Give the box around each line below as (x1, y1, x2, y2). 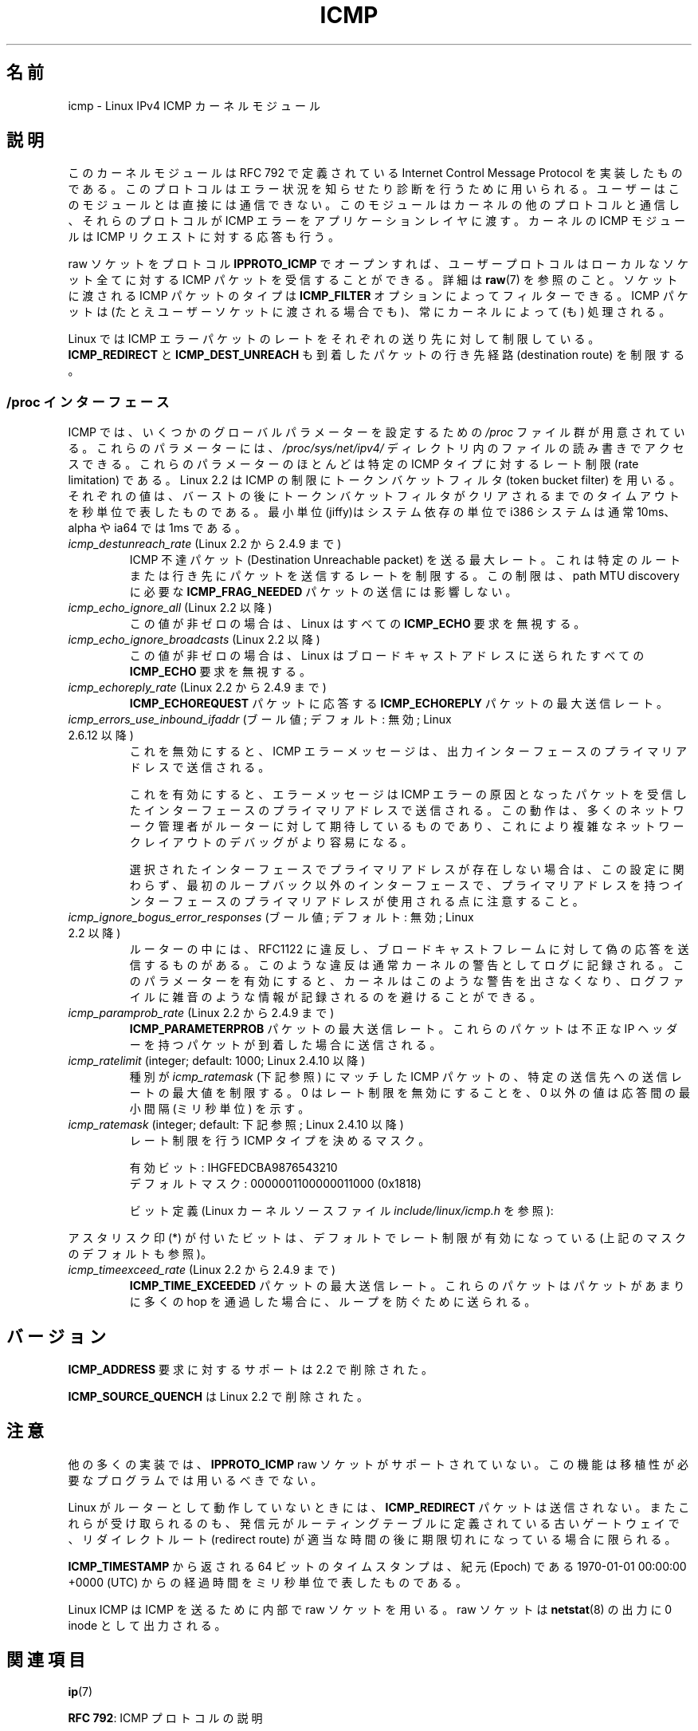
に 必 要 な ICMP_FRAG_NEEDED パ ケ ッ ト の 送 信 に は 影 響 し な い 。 (129, 585, 517, 599)
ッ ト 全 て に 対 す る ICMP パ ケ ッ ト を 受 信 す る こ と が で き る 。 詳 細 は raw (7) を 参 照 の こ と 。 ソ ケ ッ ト (68, 273, 678, 287)
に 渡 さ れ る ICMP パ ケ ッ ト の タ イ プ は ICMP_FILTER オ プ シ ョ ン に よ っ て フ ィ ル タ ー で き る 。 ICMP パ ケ (68, 289, 688, 303)
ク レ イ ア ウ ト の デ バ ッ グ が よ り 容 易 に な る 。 (129, 835, 413, 850)
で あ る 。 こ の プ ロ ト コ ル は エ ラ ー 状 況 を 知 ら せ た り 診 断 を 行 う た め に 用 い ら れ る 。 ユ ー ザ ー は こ (68, 182, 680, 196)
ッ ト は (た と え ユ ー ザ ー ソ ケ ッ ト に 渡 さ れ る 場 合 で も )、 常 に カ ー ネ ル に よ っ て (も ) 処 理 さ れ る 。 (68, 305, 671, 319)
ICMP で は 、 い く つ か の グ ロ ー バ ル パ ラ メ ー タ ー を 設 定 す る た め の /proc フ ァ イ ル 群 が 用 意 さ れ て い (68, 425, 685, 440)
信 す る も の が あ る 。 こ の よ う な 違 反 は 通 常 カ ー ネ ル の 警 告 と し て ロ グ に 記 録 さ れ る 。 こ (129, 958, 684, 972)
